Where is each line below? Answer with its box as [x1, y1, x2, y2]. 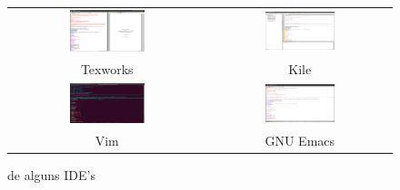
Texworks [80, 59, 134, 78]
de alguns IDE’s [7, 166, 95, 185]
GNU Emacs [265, 131, 335, 150]
